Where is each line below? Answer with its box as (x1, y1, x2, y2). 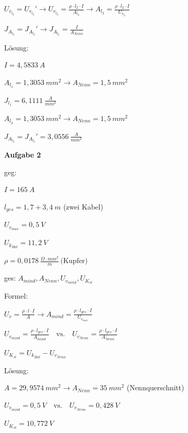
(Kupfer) (60, 257, 88, 265)
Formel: (4, 290, 28, 301)
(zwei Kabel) (63, 201, 103, 212)
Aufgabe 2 (4, 149, 41, 160)
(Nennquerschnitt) (126, 382, 184, 393)
